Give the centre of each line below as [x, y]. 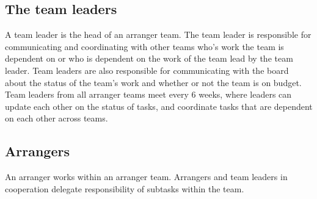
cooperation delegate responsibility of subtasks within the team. [125, 188]
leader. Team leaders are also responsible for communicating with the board [147, 70]
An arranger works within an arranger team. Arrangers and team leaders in [146, 177]
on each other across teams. [56, 118]
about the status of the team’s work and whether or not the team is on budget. [153, 82]
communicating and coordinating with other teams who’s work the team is [144, 46]
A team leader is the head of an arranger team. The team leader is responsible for [158, 34]
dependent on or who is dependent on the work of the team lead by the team [149, 58]
